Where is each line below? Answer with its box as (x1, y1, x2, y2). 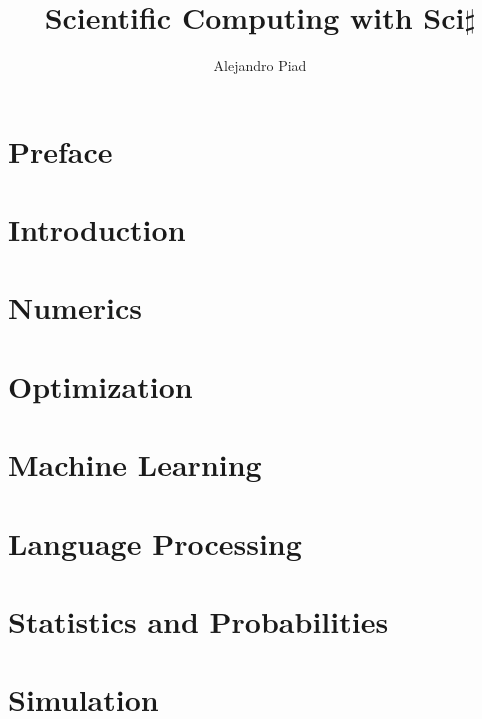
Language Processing (8, 522, 302, 563)
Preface (8, 130, 113, 171)
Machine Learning (8, 444, 262, 485)
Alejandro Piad (213, 55, 307, 76)
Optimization (8, 365, 193, 406)
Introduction (8, 209, 186, 250)
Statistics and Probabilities (8, 600, 389, 641)
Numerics (8, 287, 142, 328)
